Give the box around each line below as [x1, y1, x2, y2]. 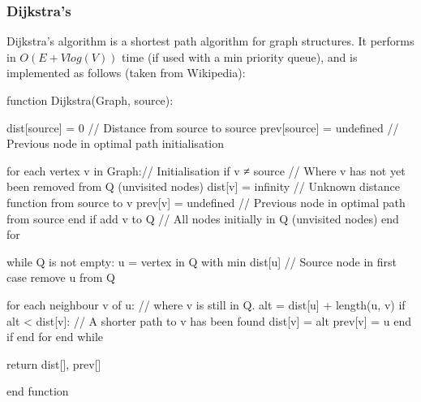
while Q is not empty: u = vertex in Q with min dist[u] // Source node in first [6, 253, 397, 270]
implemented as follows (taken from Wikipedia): [6, 64, 246, 81]
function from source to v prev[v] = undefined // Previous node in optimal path [6, 193, 406, 210]
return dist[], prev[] [6, 355, 101, 372]
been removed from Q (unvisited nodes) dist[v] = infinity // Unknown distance [6, 178, 400, 195]
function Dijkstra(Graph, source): [6, 92, 174, 108]
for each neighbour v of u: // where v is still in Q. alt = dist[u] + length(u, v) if [6, 296, 406, 313]
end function [6, 383, 69, 400]
